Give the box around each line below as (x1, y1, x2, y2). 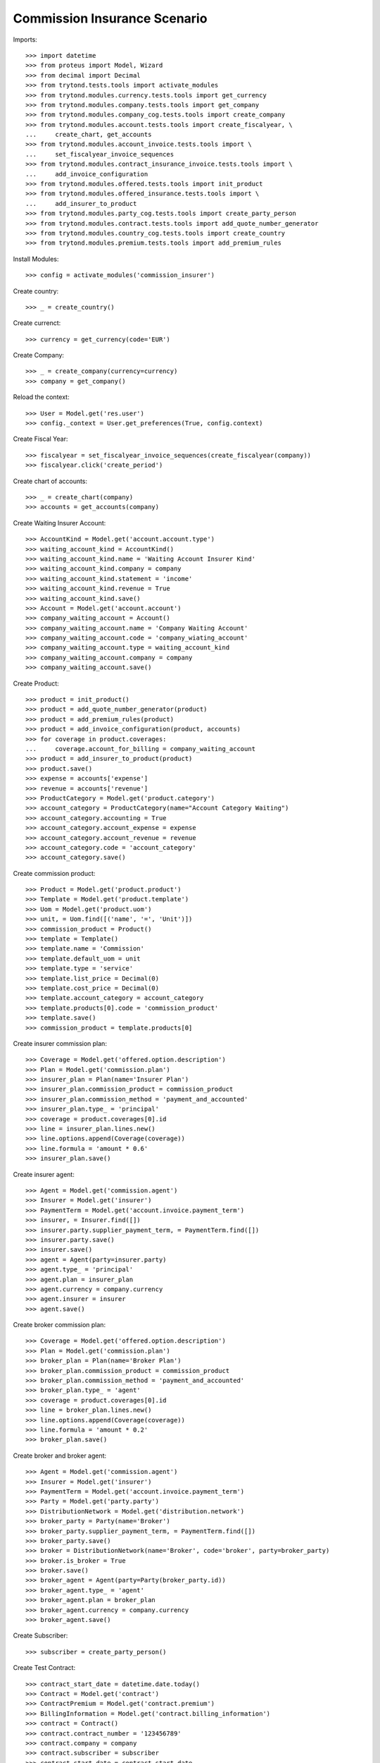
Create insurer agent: (13, 1170, 75, 1178)
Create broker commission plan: (13, 1321, 106, 1329)
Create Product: (13, 679, 59, 688)
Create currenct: (13, 319, 61, 327)
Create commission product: (13, 869, 96, 877)
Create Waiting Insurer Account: (13, 518, 106, 527)
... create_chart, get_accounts (25, 130, 152, 139)
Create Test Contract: (13, 1664, 76, 1672)
